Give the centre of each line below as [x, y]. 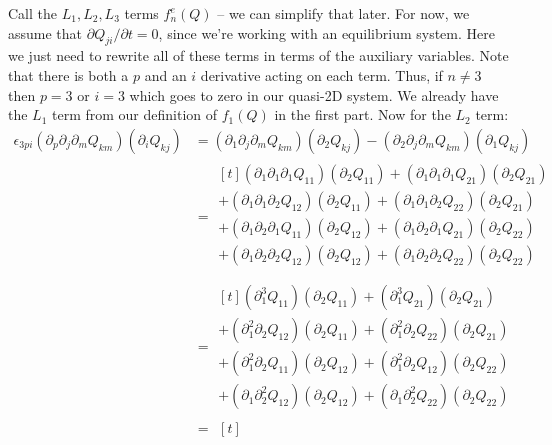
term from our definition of [135, 114]
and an [165, 74]
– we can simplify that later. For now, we [343, 13]
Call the [32, 13]
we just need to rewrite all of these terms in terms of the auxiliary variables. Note [258, 55]
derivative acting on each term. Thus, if [321, 74]
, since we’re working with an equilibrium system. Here [326, 32]
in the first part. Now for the [362, 114]
